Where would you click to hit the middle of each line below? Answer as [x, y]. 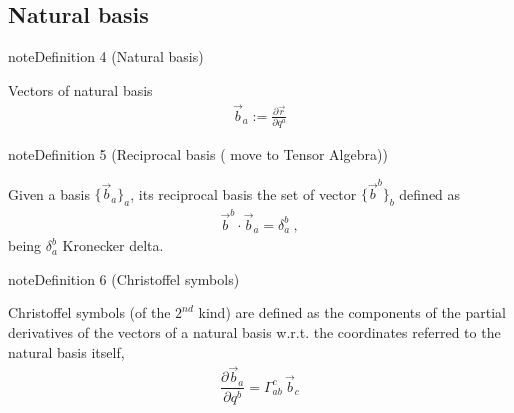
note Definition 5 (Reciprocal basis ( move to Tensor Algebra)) [198, 153]
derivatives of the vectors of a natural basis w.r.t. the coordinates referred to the [254, 332]
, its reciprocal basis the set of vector [243, 193]
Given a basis [49, 193]
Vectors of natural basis [80, 89]
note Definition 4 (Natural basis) [106, 56]
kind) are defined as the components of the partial [352, 312]
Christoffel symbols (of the [89, 312]
